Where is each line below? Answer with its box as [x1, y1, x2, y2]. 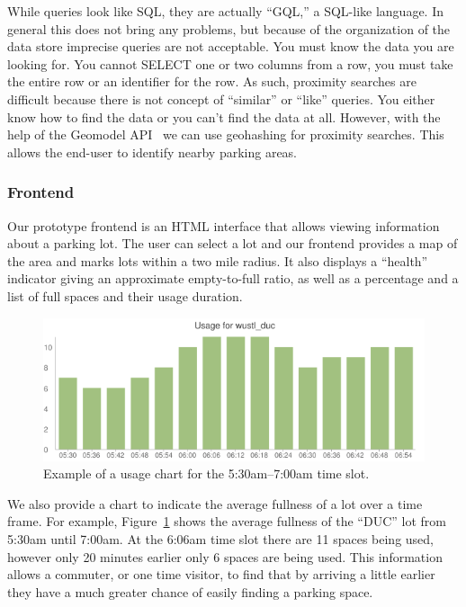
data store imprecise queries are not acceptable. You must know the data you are [7, 37, 454, 56]
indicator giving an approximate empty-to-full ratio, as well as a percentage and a [7, 269, 459, 288]
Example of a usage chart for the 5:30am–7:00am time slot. [43, 464, 370, 483]
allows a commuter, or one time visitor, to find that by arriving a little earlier [7, 565, 435, 584]
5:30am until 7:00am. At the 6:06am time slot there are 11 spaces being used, [7, 529, 434, 548]
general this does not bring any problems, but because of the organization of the [7, 19, 451, 38]
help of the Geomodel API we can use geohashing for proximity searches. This [7, 125, 444, 144]
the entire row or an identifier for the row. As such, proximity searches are [7, 72, 417, 91]
